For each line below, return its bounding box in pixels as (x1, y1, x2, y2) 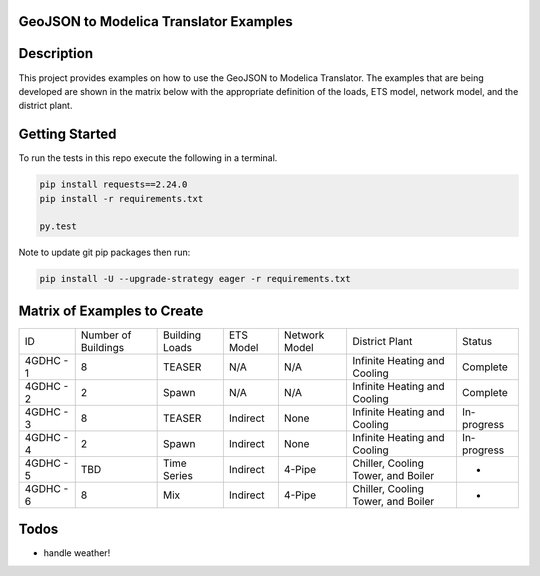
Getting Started (18, 126, 117, 143)
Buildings (80, 340, 125, 354)
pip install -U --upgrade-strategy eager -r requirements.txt (39, 273, 351, 285)
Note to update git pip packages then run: (18, 246, 191, 259)
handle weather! (43, 547, 111, 559)
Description (18, 45, 94, 62)
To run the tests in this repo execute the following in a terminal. (18, 152, 278, 164)
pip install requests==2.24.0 (39, 179, 188, 190)
